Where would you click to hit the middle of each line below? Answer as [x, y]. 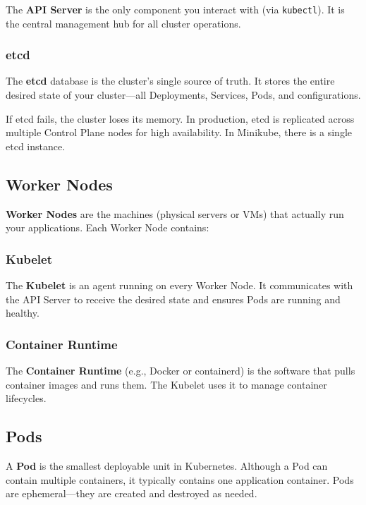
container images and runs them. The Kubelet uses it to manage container [166, 384]
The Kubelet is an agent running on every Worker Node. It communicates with [179, 285]
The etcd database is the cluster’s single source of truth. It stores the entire [170, 81]
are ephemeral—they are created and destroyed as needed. [132, 493]
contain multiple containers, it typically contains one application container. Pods [180, 479]
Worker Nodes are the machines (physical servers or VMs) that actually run [175, 213]
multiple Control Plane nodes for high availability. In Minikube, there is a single [179, 132]
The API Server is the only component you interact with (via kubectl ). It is [175, 9]
